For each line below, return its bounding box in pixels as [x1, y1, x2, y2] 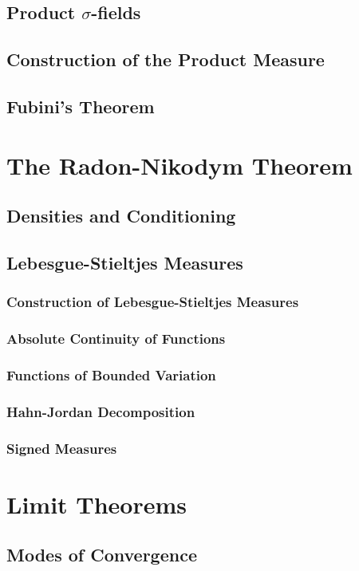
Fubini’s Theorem [6, 93, 155, 118]
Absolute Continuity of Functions [6, 329, 226, 349]
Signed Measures [6, 438, 117, 458]
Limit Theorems [6, 487, 187, 520]
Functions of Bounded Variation [6, 364, 216, 384]
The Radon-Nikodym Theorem [6, 148, 353, 181]
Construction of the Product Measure [6, 47, 325, 72]
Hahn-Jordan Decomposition [6, 401, 195, 421]
